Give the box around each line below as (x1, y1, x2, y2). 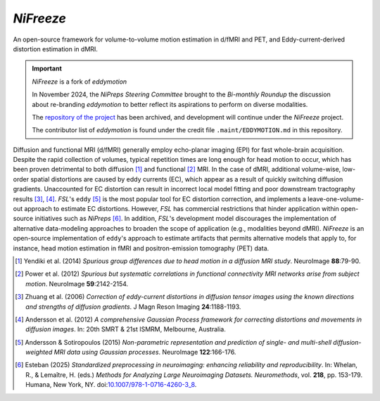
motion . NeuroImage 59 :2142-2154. (25, 279, 129, 288)
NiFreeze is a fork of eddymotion (32, 77, 127, 86)
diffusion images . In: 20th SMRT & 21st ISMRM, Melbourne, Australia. (25, 325, 227, 333)
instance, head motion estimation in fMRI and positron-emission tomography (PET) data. (13, 243, 270, 253)
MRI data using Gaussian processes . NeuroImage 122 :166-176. (53, 348, 236, 357)
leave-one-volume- (307, 194, 365, 203)
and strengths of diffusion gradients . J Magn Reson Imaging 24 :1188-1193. (25, 303, 241, 311)
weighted (25, 348, 53, 357)
